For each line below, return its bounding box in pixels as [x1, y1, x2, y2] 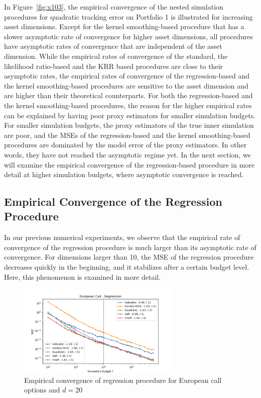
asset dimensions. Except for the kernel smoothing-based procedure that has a [4, 21, 244, 32]
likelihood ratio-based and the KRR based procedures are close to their [4, 60, 223, 71]
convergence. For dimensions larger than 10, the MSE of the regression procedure [4, 252, 254, 262]
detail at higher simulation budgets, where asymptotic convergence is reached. [4, 169, 244, 180]
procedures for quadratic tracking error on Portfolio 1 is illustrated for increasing [4, 11, 253, 22]
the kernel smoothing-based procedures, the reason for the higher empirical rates [4, 100, 252, 110]
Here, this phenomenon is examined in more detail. [4, 271, 161, 282]
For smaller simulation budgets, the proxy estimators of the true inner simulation [4, 120, 254, 130]
